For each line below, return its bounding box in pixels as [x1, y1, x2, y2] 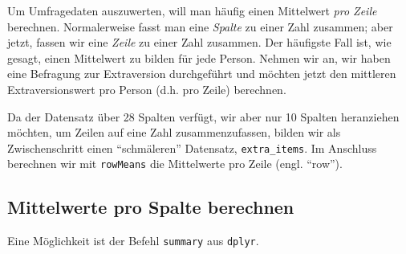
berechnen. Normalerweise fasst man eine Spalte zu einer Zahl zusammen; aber [7, 18, 393, 35]
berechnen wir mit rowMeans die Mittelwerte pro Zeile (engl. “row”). [7, 155, 343, 172]
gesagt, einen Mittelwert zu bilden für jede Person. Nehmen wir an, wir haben [7, 49, 391, 66]
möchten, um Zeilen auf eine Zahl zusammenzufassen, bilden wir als [7, 124, 341, 141]
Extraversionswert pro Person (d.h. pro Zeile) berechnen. [7, 80, 286, 97]
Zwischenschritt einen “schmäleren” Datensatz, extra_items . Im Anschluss [7, 139, 377, 156]
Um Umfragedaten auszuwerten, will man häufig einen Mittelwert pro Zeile [7, 2, 377, 18]
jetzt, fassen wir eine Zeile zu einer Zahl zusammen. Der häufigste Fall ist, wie [7, 34, 392, 51]
